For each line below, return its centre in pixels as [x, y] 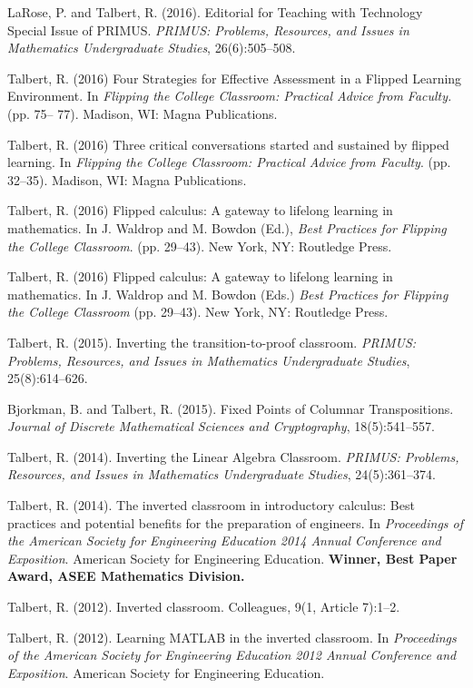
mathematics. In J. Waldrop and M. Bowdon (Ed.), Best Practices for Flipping [227, 227]
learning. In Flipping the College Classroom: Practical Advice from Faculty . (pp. [229, 162]
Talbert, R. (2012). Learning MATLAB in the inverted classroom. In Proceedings [232, 637]
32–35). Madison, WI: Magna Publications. [127, 179]
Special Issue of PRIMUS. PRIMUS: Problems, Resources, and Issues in [208, 29]
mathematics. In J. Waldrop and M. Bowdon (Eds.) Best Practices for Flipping [228, 294]
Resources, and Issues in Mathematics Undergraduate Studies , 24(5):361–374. [222, 474]
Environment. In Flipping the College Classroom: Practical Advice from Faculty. [230, 96]
